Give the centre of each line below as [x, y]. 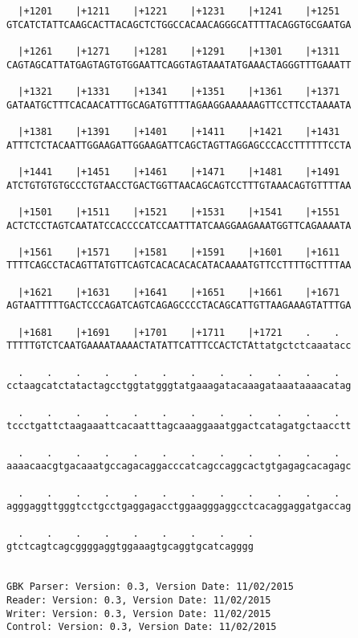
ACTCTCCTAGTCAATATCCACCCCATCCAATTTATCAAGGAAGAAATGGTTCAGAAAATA [179, 225]
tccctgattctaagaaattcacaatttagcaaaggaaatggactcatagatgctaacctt [179, 426]
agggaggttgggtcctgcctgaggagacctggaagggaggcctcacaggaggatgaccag [179, 507]
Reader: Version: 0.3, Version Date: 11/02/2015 [139, 600]
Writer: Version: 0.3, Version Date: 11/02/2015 [139, 613]
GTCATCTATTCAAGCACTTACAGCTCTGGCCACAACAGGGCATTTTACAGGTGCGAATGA [179, 25]
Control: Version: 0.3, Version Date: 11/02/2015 [142, 627]
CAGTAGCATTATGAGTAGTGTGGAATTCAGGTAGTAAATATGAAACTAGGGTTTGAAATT [179, 65]
